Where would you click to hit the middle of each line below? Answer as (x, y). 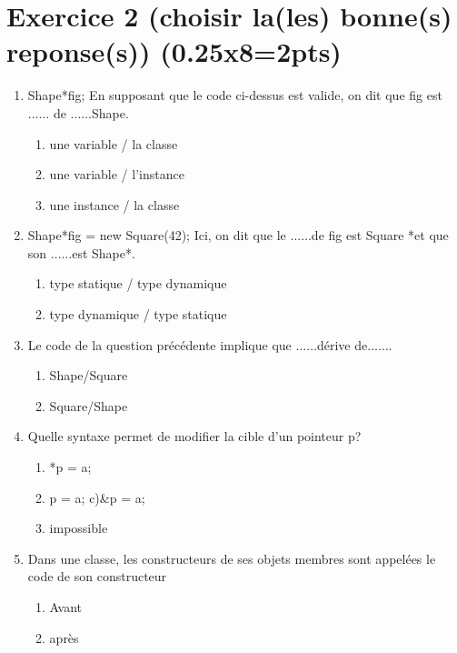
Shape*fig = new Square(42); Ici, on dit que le (157, 235)
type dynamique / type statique (138, 314)
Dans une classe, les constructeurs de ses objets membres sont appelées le (232, 558)
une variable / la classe (114, 143)
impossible (79, 528)
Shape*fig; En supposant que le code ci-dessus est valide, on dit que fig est (235, 95)
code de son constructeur (97, 576)
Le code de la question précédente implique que (159, 344)
